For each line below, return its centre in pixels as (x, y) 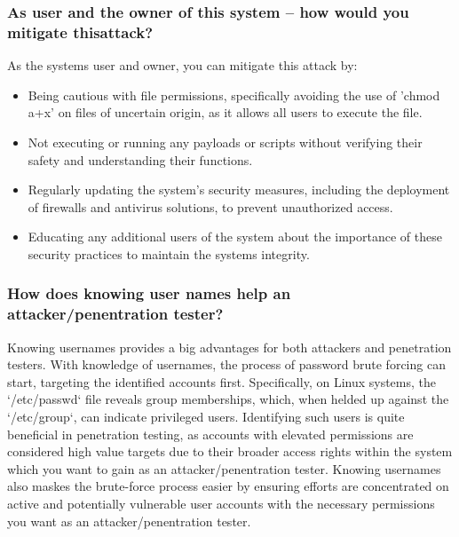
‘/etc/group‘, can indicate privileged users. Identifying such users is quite (206, 416)
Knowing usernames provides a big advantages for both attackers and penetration (229, 347)
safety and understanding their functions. (140, 159)
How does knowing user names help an (149, 293)
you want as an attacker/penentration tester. (129, 521)
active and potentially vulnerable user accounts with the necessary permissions (221, 503)
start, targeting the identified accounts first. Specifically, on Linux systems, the (222, 381)
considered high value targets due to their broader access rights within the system (230, 451)
